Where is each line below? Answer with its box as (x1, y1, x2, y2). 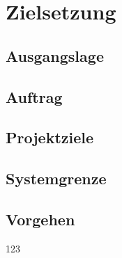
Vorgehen (6, 208, 75, 229)
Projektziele (6, 127, 94, 148)
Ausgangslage (6, 45, 104, 66)
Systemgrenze (6, 168, 107, 189)
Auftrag (6, 86, 63, 107)
